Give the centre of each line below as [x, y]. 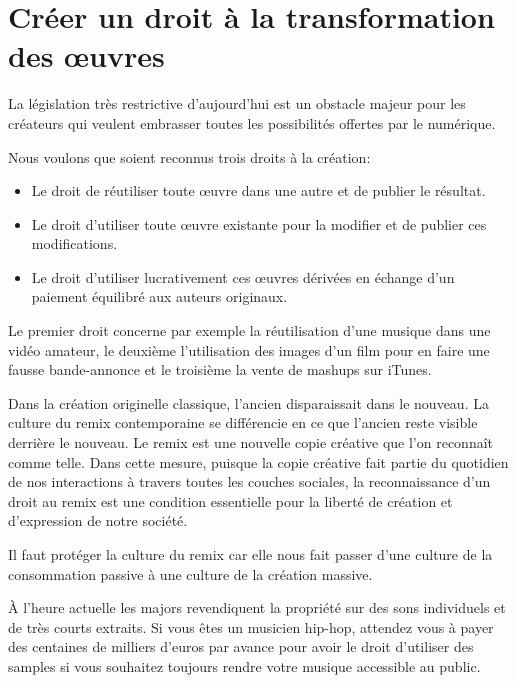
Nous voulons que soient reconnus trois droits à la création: [189, 156]
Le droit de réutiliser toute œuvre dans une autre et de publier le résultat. [258, 190]
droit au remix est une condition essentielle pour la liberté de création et [230, 500]
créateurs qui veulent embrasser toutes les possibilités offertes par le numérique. [252, 122]
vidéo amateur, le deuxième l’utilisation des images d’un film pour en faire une [249, 349]
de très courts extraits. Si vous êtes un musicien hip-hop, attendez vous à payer [251, 626]
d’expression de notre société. [98, 520]
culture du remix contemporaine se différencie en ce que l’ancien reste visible [243, 422]
